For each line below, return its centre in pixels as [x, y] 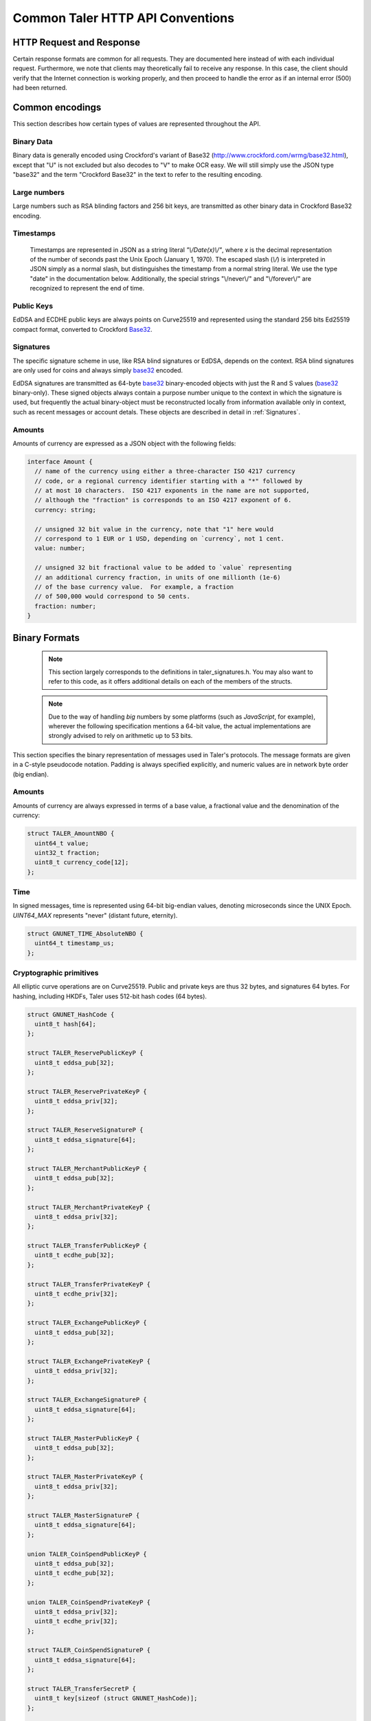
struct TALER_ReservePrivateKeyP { [87, 1091]
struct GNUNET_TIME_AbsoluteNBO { [85, 933]
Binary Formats [46, 638]
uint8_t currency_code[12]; [82, 863]
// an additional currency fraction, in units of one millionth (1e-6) [158, 577]
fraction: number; [65, 606]
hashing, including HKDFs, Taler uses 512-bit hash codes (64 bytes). [110, 996]
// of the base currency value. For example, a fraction [134, 587]
